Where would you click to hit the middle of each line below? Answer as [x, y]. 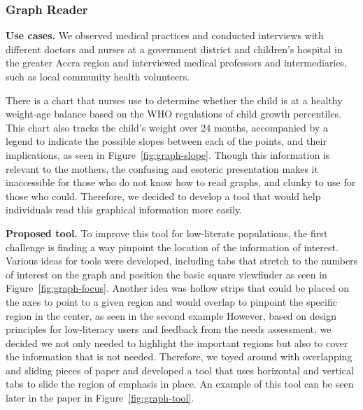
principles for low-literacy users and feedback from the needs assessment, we [169, 329]
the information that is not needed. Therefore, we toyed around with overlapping [179, 356]
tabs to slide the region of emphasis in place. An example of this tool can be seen [180, 384]
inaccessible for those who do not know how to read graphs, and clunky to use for [181, 182]
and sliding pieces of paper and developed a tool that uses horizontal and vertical [180, 370]
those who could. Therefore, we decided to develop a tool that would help [163, 196]
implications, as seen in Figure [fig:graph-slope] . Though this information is [168, 154]
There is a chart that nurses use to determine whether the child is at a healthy [174, 100]
